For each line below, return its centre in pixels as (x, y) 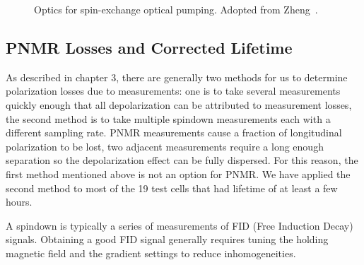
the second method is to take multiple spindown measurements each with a (168, 118)
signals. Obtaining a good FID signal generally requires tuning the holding (167, 239)
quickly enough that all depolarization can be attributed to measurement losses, (179, 104)
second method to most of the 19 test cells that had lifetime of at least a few (172, 188)
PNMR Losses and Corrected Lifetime (149, 47)
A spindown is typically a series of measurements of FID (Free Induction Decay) (180, 225)
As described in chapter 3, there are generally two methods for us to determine (177, 77)
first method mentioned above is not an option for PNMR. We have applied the (178, 173)
